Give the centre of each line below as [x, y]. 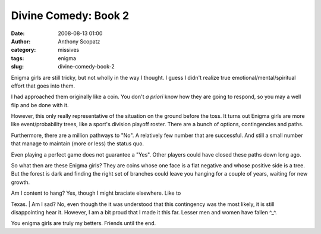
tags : [18, 58]
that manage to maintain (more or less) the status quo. [78, 143]
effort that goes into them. [43, 86]
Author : [21, 41]
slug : [17, 67]
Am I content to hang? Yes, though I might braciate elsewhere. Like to [96, 193]
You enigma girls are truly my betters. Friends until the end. [84, 223]
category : [23, 50]
